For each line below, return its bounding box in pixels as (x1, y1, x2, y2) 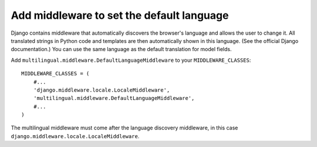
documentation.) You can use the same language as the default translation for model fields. (11, 46, 232, 53)
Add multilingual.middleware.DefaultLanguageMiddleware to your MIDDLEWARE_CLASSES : (11, 56, 251, 64)
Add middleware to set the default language (11, 9, 229, 22)
